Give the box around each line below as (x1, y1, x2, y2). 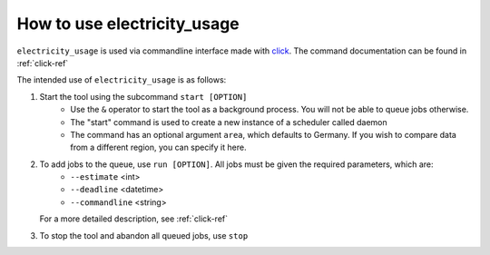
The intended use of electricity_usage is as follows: (16, 74, 227, 85)
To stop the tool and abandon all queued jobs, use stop (39, 230, 249, 240)
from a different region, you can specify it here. (70, 142, 247, 153)
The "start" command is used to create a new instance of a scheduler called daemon (70, 116, 387, 127)
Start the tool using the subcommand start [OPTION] (39, 91, 248, 102)
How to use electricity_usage (16, 14, 240, 34)
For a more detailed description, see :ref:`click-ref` (39, 213, 229, 224)
